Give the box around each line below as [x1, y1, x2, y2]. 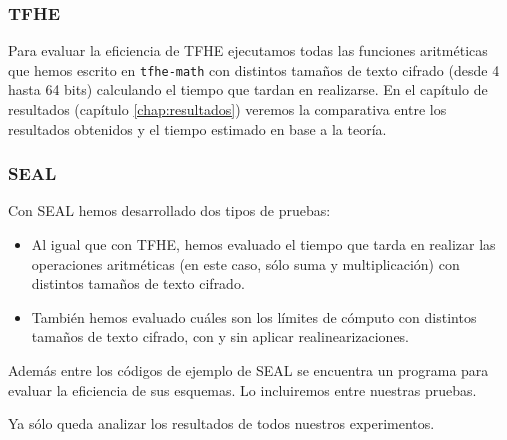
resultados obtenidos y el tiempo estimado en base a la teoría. [8, 118, 387, 139]
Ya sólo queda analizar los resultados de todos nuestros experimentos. [8, 413, 435, 434]
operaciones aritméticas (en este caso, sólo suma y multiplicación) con [31, 253, 460, 274]
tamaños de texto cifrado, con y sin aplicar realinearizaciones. [31, 326, 410, 347]
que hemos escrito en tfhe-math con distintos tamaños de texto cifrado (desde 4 [8, 59, 500, 80]
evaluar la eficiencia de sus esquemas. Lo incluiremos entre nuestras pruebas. [8, 379, 477, 400]
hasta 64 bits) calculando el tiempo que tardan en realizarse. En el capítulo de [8, 79, 488, 100]
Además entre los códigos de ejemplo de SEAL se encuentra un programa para [8, 360, 489, 381]
